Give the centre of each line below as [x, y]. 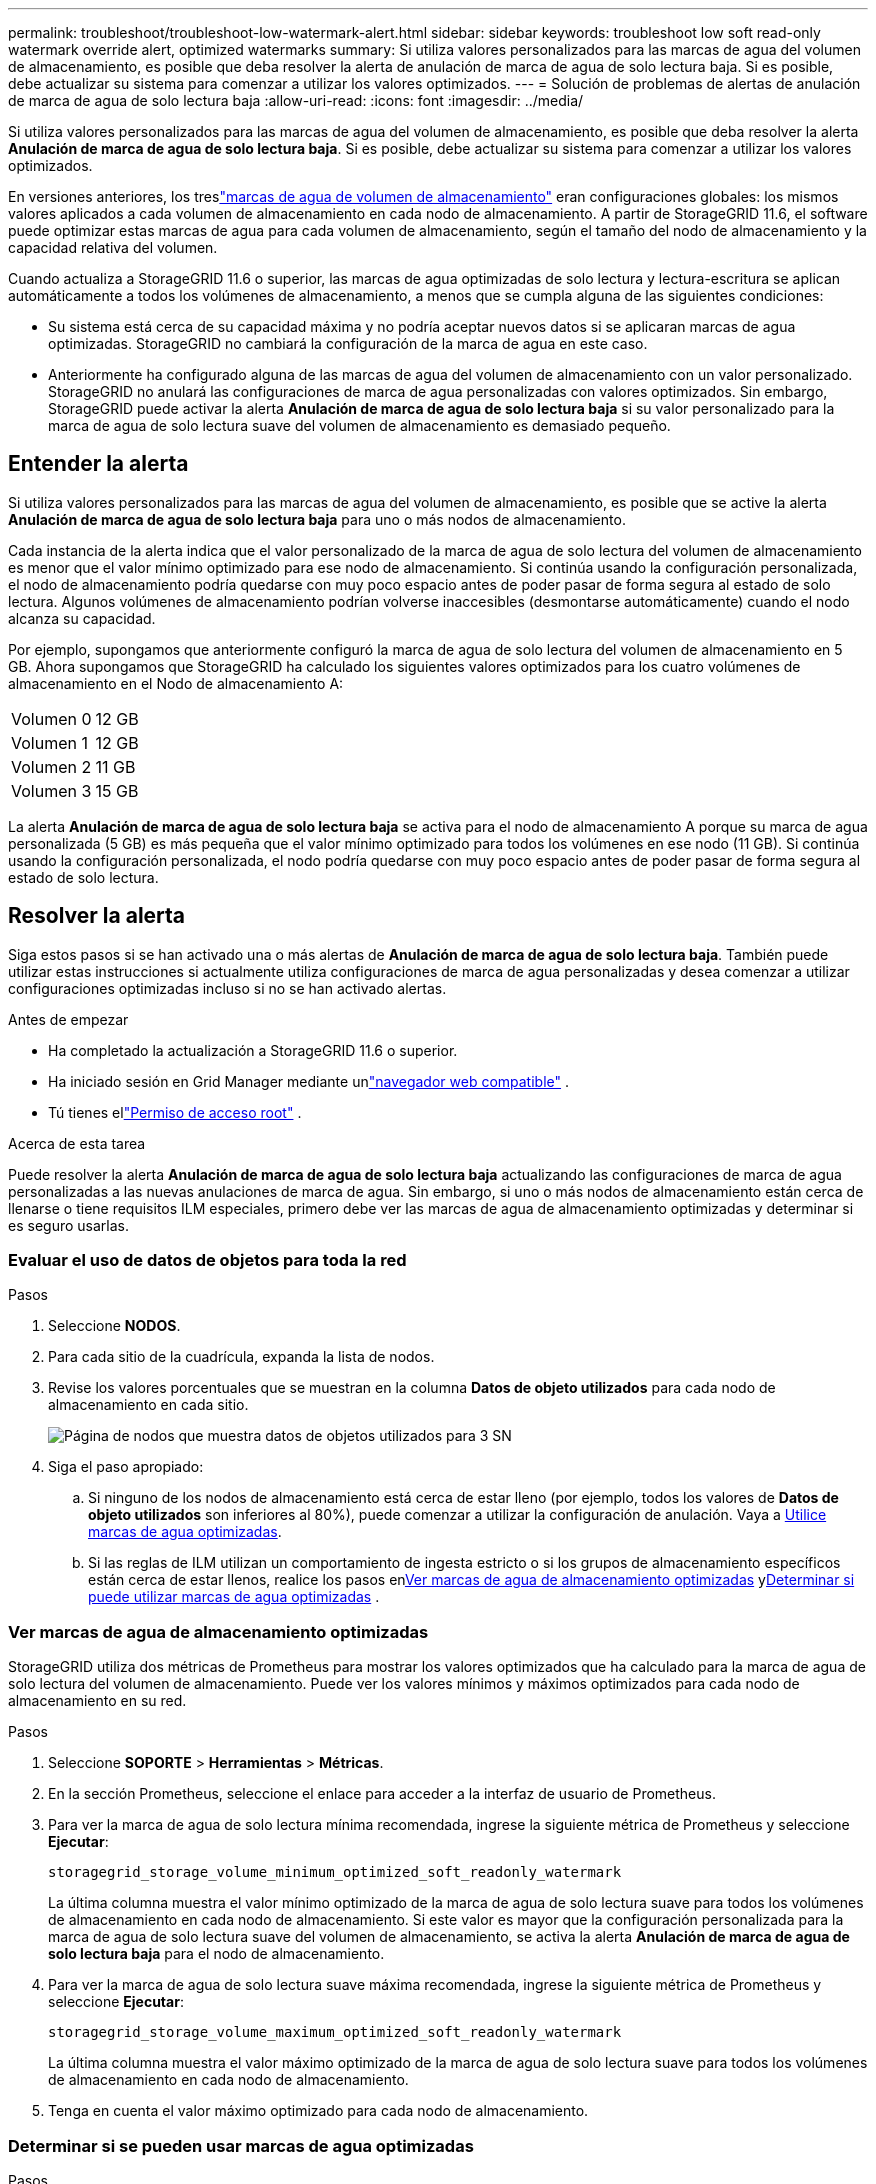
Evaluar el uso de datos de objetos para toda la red [207, 1260]
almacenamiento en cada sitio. [148, 1405]
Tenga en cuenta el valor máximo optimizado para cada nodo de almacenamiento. [318, 2111]
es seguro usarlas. [68, 1225]
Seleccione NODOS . [114, 1326]
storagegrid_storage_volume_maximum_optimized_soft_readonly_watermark [335, 2032]
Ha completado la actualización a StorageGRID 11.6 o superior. [253, 1050]
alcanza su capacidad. [82, 618]
